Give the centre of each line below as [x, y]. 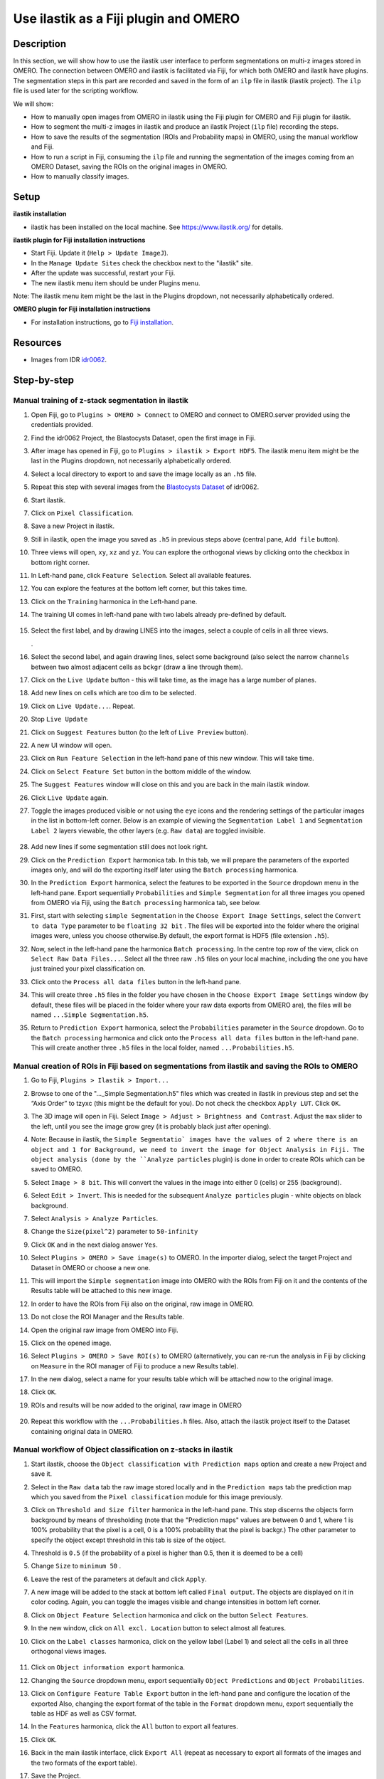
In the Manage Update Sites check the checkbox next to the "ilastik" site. [142, 263]
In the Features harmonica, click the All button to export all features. [134, 1726]
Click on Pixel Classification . [82, 513]
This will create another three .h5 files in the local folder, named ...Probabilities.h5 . [162, 1048]
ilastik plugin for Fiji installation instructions [79, 240]
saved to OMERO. [57, 1169]
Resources [37, 343]
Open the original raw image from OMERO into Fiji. [105, 1330]
